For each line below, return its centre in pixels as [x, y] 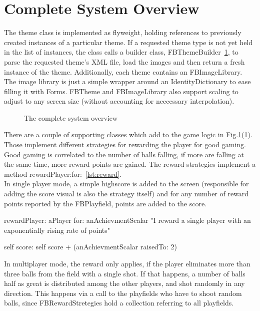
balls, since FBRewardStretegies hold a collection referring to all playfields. [119, 303]
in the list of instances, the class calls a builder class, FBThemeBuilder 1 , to [121, 52]
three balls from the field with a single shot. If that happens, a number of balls [125, 273]
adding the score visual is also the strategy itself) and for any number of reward [126, 194]
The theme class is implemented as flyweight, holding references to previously [123, 32]
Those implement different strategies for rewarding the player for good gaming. [125, 144]
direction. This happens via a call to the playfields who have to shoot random [123, 293]
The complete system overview [71, 117]
